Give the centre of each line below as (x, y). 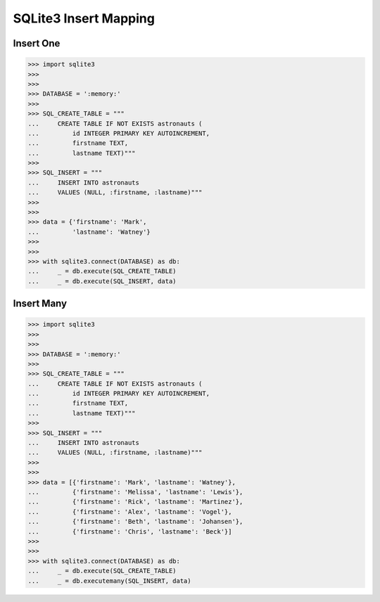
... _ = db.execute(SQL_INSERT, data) (102, 281)
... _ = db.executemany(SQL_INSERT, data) (109, 581)
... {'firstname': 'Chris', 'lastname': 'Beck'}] (130, 531)
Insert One (37, 43)
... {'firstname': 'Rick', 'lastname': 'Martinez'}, (135, 502)
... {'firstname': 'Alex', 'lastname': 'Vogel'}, (130, 512)
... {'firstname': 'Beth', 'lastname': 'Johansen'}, (135, 522)
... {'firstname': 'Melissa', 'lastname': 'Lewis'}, (135, 492)
